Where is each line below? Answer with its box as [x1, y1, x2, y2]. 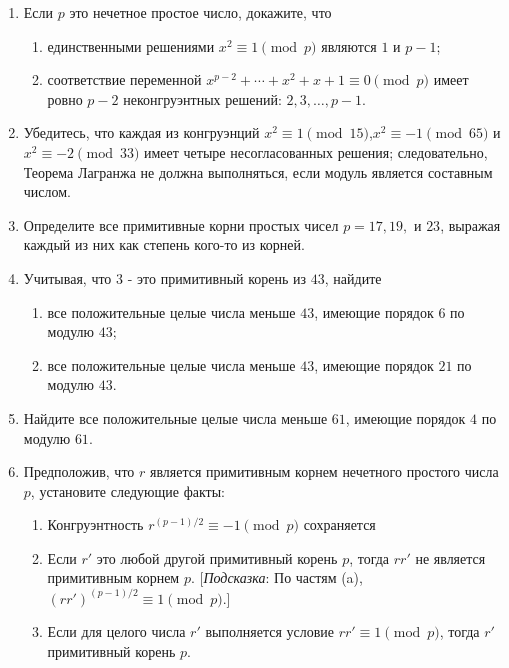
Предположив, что [23, 461, 135, 482]
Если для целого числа [47, 621, 186, 642]
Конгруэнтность [47, 514, 144, 535]
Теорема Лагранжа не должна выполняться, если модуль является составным [23, 161, 493, 182]
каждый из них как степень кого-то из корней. [23, 234, 305, 255]
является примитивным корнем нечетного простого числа [149, 461, 499, 482]
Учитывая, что [23, 267, 112, 288]
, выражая [440, 214, 501, 235]
